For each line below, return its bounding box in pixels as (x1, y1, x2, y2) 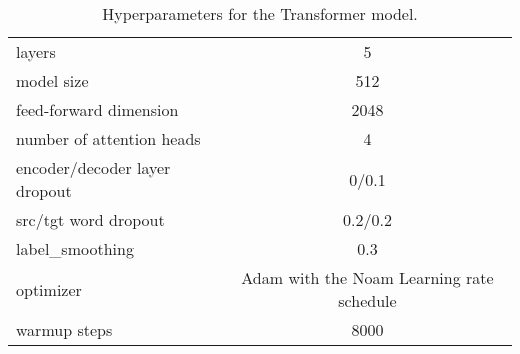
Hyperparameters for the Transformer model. (102, 2, 418, 25)
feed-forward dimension (16, 98, 179, 121)
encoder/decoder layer (16, 156, 171, 179)
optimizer (16, 277, 82, 301)
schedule (338, 289, 397, 312)
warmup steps (16, 318, 113, 341)
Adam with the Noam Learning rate (241, 266, 494, 289)
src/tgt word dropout (16, 208, 165, 231)
